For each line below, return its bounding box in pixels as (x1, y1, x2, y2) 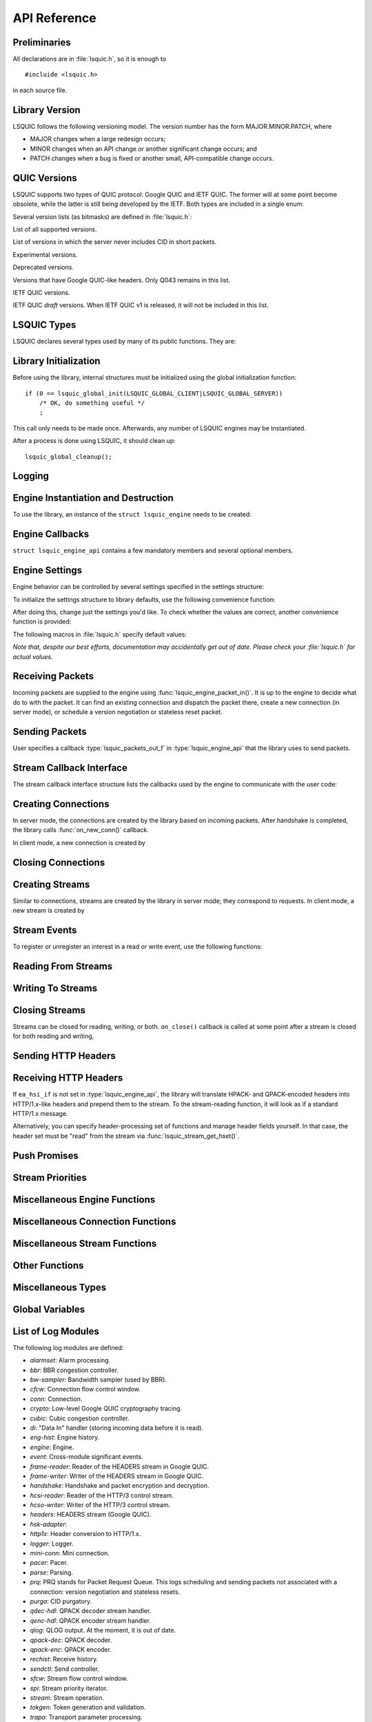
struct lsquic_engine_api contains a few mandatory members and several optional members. (12, 546, 293, 554)
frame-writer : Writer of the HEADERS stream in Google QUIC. (30, 1471, 204, 1480)
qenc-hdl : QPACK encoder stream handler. (30, 1616, 152, 1625)
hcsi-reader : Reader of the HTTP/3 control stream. (30, 1491, 174, 1500)
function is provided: (12, 617, 72, 626)
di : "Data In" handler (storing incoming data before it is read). (30, 1423, 204, 1432)
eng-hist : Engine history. (30, 1433, 100, 1442)
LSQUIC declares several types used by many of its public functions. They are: (12, 338, 236, 346)
